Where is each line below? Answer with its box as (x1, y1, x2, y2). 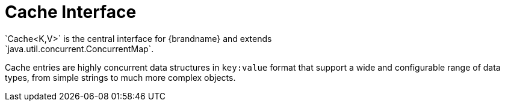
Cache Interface (5, 2, 137, 22)
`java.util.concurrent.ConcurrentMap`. (5, 43, 154, 54)
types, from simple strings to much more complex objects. (5, 72, 236, 83)
